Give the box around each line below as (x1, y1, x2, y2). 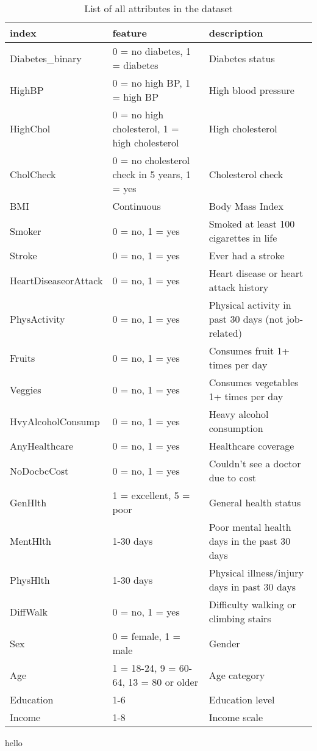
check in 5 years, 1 (112, 167, 191, 181)
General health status (208, 495, 301, 509)
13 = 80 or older (128, 675, 198, 689)
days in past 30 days (208, 580, 296, 594)
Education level (208, 692, 275, 706)
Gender (208, 636, 240, 650)
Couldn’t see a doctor (208, 456, 301, 470)
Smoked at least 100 (208, 217, 295, 231)
